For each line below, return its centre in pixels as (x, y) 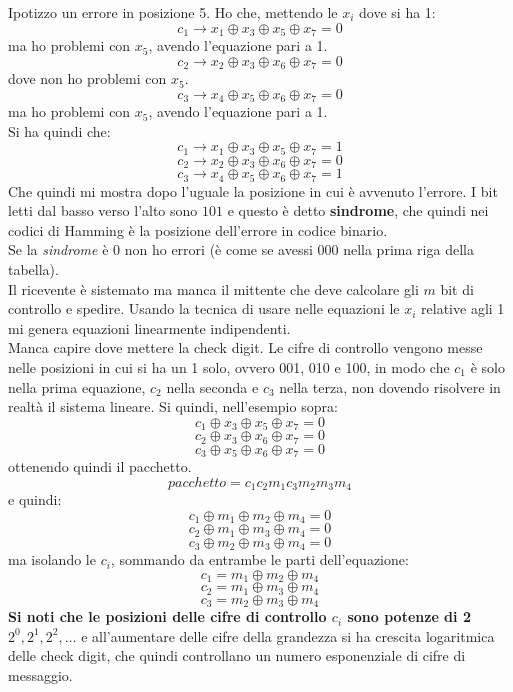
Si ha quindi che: (59, 130)
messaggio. (40, 674)
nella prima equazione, (77, 386)
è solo (487, 367)
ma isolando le (52, 559)
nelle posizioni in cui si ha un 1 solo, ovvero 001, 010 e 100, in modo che (229, 367)
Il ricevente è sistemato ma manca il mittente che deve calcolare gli (213, 288)
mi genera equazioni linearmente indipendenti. (149, 327)
